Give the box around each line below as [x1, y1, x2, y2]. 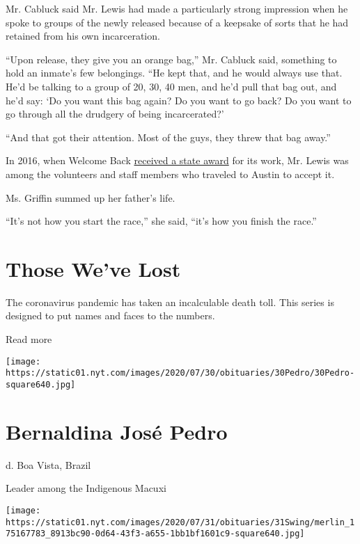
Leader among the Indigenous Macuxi [6, 481, 166, 495]
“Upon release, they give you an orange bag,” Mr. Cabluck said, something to [6, 51, 337, 66]
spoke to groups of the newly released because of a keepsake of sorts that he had [6, 15, 349, 29]
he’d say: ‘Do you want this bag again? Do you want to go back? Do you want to [6, 93, 352, 107]
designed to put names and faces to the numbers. [6, 308, 215, 323]
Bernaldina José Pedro [6, 417, 228, 445]
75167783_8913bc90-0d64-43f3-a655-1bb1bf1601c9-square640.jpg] [6, 529, 305, 539]
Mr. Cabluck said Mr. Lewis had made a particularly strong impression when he [6, 1, 348, 15]
